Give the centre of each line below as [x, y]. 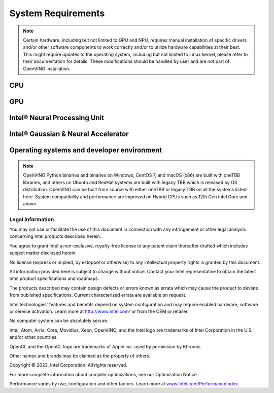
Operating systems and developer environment [86, 150]
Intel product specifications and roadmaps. [54, 278]
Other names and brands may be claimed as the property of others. [80, 355]
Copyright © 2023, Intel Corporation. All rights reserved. [68, 365]
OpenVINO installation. [47, 68]
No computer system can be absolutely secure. [59, 321]
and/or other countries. [33, 337]
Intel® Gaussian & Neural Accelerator [69, 134]
